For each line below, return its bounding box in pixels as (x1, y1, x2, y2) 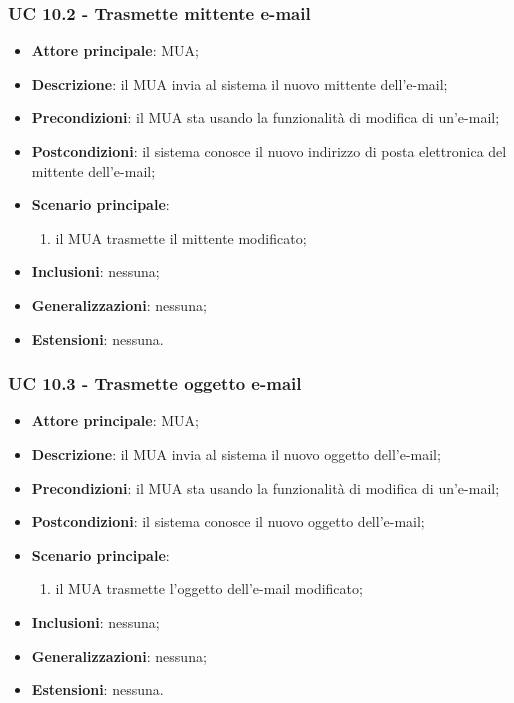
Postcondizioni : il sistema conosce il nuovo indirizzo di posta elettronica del (31, 141, 507, 161)
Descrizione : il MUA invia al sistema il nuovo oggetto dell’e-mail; (31, 443, 441, 464)
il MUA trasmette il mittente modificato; (55, 227, 307, 248)
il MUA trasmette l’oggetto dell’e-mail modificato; (55, 578, 363, 599)
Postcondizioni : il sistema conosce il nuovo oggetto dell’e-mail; (31, 511, 425, 532)
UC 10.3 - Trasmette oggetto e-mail (8, 371, 302, 396)
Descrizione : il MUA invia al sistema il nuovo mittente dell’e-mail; (31, 73, 448, 94)
